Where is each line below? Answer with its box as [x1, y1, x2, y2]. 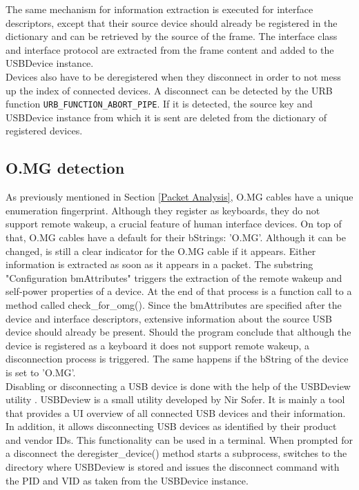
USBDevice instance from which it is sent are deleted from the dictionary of [6, 110, 327, 124]
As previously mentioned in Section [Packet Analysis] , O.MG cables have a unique [6, 190, 353, 204]
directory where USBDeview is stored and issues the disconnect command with [6, 460, 340, 474]
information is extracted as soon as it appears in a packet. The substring [6, 257, 313, 272]
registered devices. [6, 123, 83, 138]
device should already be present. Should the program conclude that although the [6, 325, 351, 339]
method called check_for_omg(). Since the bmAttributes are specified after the [6, 297, 342, 312]
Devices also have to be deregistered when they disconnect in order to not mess [6, 69, 341, 83]
